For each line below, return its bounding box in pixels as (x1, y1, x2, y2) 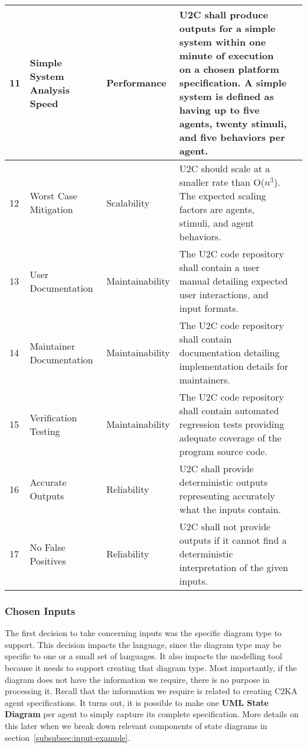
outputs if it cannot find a (179, 533, 287, 547)
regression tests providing (179, 417, 285, 431)
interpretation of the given (179, 560, 288, 574)
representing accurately (179, 489, 275, 502)
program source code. (179, 444, 267, 458)
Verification (30, 410, 77, 424)
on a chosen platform (179, 62, 279, 76)
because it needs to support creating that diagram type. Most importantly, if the (5, 662, 297, 673)
